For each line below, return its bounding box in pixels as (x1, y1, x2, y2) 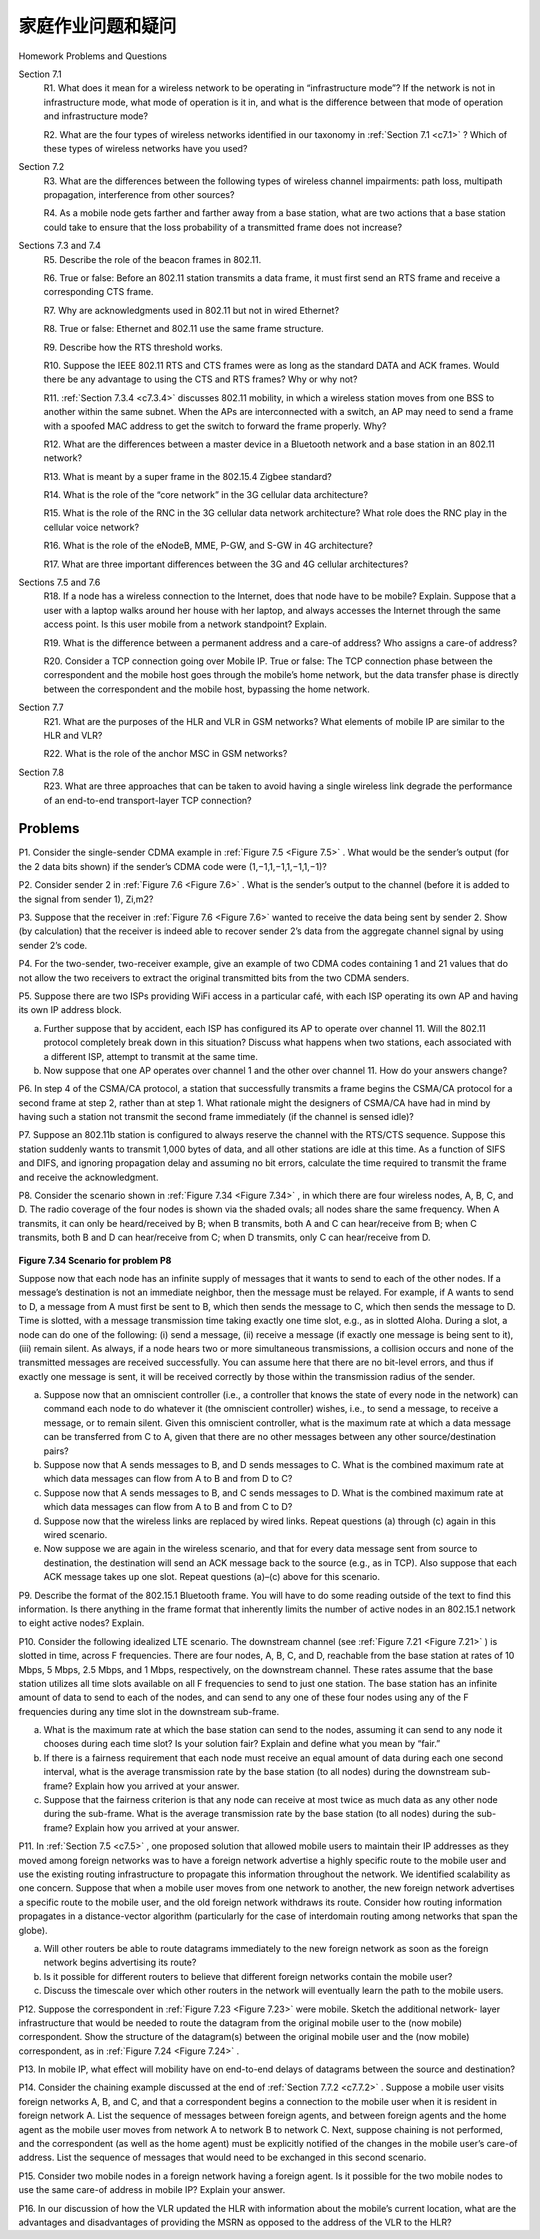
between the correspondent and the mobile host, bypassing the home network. (43, 683, 370, 695)
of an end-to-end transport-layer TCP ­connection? (43, 794, 252, 806)
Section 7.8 (18, 766, 65, 778)
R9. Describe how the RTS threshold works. (43, 341, 224, 353)
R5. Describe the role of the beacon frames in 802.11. (43, 253, 262, 265)
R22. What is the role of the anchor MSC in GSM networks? (43, 748, 288, 760)
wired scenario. (43, 1529, 108, 1540)
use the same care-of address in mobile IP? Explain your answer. (18, 2184, 286, 2196)
